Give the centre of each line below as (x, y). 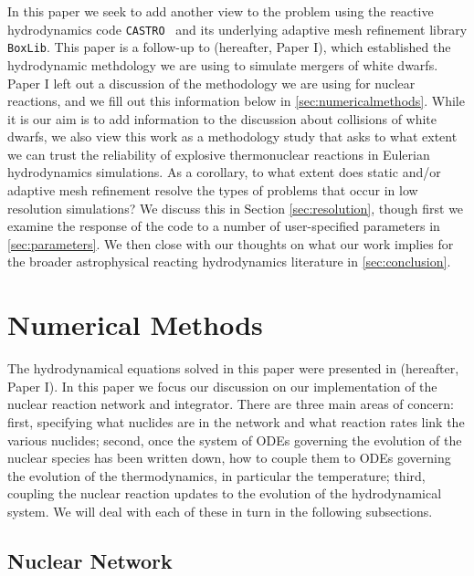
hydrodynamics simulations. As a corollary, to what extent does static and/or (224, 172)
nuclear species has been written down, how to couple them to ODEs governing (229, 458)
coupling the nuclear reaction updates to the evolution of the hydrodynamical (225, 493)
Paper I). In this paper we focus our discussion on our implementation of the (222, 386)
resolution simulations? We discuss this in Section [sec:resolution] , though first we (236, 208)
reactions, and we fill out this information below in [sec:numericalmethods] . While (236, 101)
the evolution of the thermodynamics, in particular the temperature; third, (216, 475)
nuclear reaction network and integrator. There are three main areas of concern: (231, 404)
